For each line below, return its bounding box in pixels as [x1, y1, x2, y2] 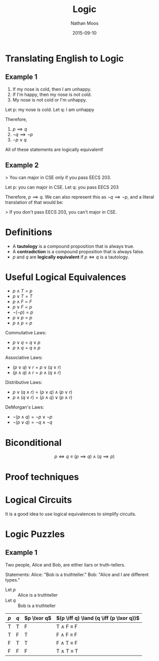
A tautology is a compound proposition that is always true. [12, 243, 134, 249]
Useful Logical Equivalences [5, 271, 127, 282]
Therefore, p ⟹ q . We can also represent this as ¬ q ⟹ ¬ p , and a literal [5, 194, 154, 200]
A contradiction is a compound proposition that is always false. [12, 248, 144, 254]
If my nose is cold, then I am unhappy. [12, 86, 92, 92]
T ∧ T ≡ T [56, 647, 78, 654]
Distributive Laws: [5, 380, 43, 386]
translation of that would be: [5, 199, 64, 205]
